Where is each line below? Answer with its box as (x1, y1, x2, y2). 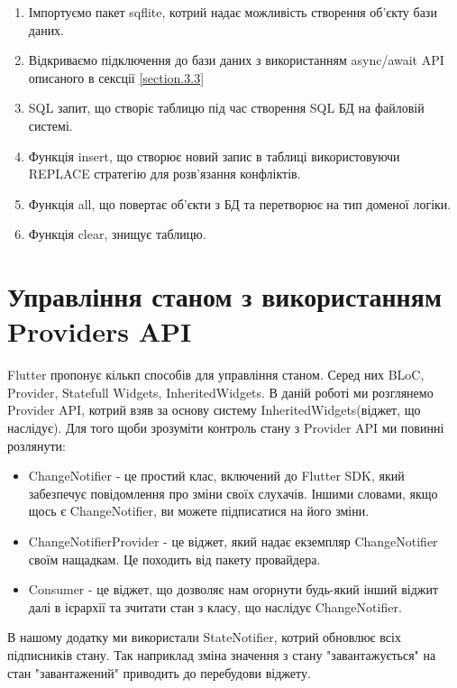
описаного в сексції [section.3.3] (28, 68, 205, 87)
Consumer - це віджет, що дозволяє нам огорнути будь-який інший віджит (28, 580, 439, 599)
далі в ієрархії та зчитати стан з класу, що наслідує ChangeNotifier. (28, 597, 402, 616)
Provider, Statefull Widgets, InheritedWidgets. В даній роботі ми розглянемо (7, 382, 434, 401)
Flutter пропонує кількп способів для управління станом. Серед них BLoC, (7, 365, 425, 384)
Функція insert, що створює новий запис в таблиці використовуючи (28, 146, 400, 165)
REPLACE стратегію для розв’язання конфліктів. (28, 164, 301, 183)
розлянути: (7, 436, 66, 454)
